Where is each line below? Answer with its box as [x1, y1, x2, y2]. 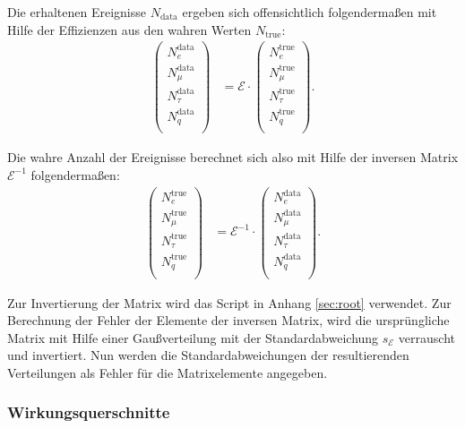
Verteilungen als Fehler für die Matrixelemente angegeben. [7, 363, 328, 381]
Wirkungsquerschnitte [7, 401, 170, 424]
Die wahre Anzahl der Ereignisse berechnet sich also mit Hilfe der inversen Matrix [7, 148, 459, 167]
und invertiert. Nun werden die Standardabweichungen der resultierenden [7, 346, 409, 364]
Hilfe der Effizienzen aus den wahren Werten [7, 20, 252, 39]
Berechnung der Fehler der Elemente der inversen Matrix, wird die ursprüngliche [7, 311, 450, 330]
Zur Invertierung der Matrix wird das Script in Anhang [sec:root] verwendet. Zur [7, 293, 452, 312]
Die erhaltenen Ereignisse [7, 3, 147, 21]
